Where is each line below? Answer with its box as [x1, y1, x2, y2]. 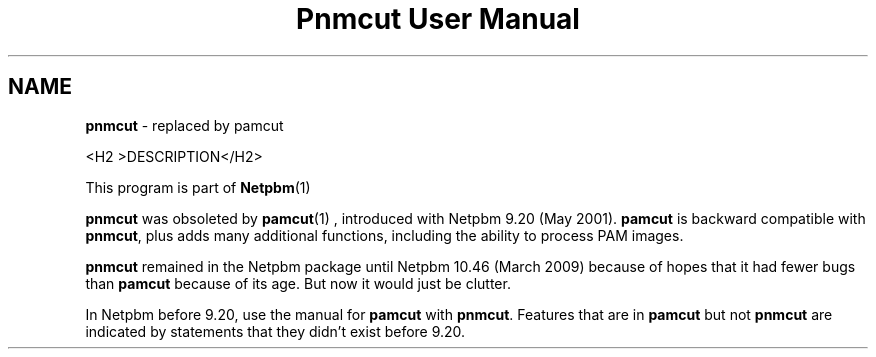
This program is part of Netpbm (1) [85, 178, 311, 196]
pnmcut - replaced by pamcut [85, 116, 284, 134]
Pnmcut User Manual [296, 2, 580, 36]
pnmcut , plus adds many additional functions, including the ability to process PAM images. [85, 226, 684, 244]
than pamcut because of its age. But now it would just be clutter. [85, 274, 511, 292]
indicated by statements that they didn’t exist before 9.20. [85, 322, 466, 340]
